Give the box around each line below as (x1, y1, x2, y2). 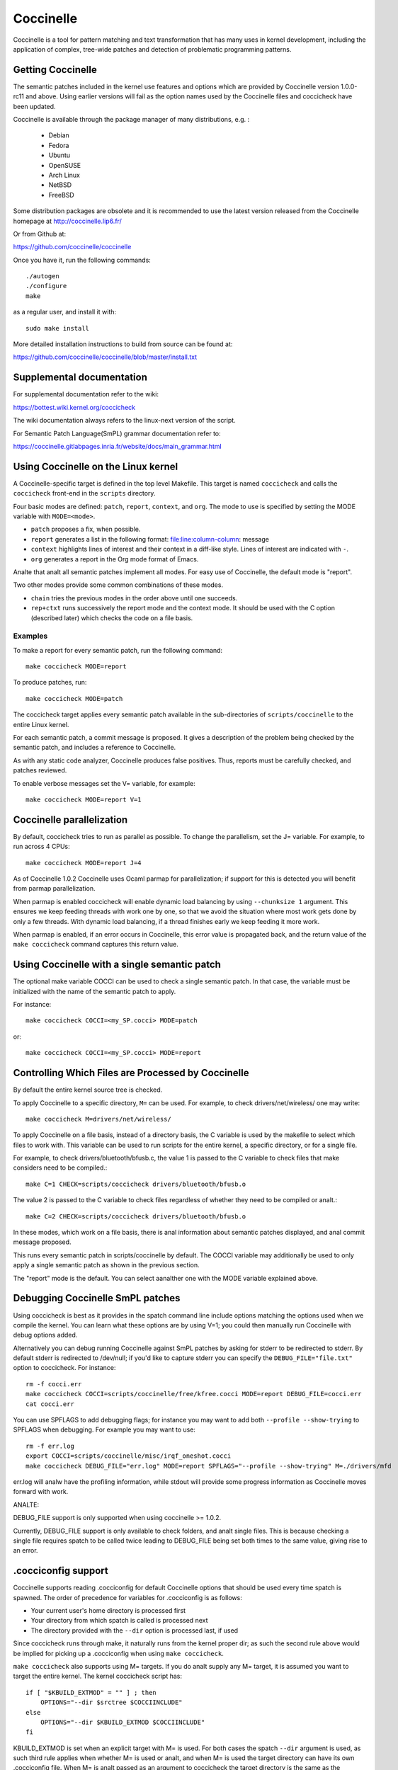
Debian (48, 131, 70, 139)
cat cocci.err (25, 1400, 74, 1408)
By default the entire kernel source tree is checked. (13, 1085, 163, 1094)
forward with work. (13, 1488, 69, 1496)
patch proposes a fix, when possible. (30, 525, 141, 534)
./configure (25, 282, 67, 290)
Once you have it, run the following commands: (13, 256, 152, 264)
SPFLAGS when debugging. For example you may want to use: (13, 1425, 196, 1434)
